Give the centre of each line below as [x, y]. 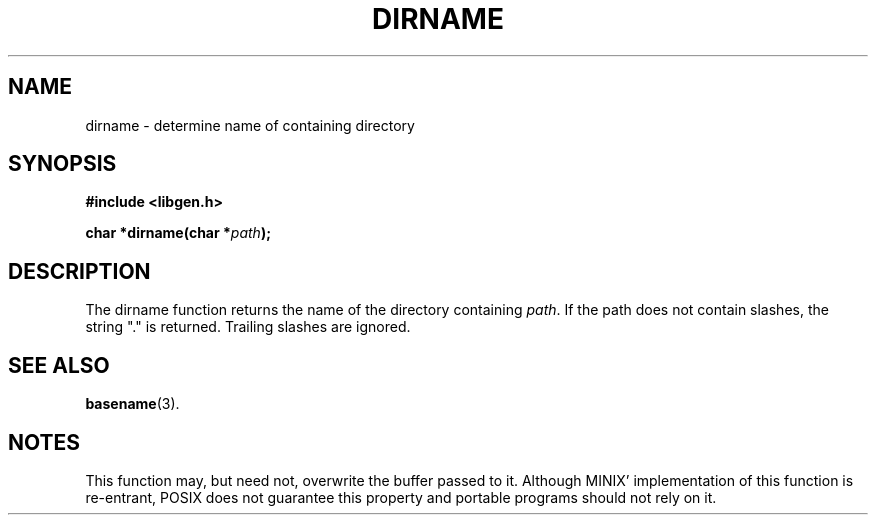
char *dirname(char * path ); [178, 233]
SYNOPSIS [62, 164]
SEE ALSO [59, 365]
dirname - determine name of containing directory [250, 125]
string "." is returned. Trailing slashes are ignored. [248, 327]
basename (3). [132, 404]
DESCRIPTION [79, 271]
